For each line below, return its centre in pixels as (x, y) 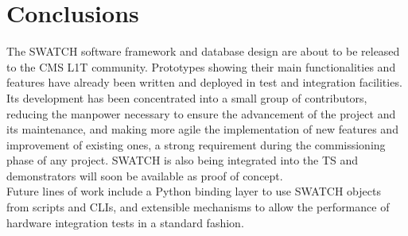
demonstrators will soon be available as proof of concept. (145, 175)
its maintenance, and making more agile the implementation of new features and (202, 129)
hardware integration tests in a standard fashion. (125, 222)
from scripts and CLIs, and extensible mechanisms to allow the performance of (198, 207)
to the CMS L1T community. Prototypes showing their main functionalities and (201, 66)
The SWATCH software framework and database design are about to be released (203, 51)
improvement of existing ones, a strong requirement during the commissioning (196, 144)
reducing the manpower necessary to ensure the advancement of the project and (201, 113)
